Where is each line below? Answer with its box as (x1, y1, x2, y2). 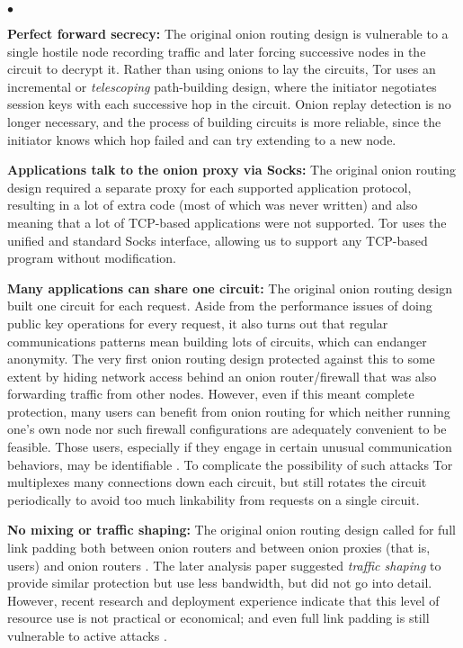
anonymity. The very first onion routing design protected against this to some (7, 349, 435, 368)
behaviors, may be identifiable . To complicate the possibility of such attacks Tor (7, 454, 453, 473)
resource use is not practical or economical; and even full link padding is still (7, 608, 430, 627)
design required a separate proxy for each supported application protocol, (7, 177, 412, 196)
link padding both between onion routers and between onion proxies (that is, (7, 538, 431, 557)
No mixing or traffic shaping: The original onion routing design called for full (7, 520, 456, 539)
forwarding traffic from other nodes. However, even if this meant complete (7, 384, 414, 403)
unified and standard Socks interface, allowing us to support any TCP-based (7, 230, 428, 249)
